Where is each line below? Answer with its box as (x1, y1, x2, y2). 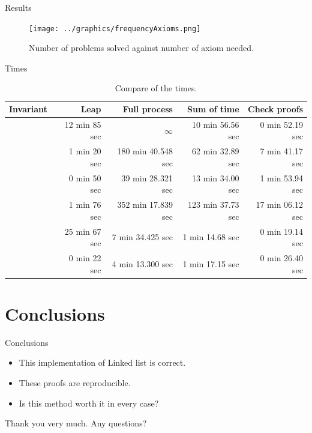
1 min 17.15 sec (182, 257, 239, 270)
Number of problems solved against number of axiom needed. (29, 41, 254, 54)
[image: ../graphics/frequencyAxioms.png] (29, 24, 201, 33)
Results (5, 1, 32, 13)
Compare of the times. (115, 82, 197, 94)
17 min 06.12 (256, 198, 303, 211)
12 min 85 (64, 118, 101, 130)
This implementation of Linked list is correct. (19, 356, 186, 369)
